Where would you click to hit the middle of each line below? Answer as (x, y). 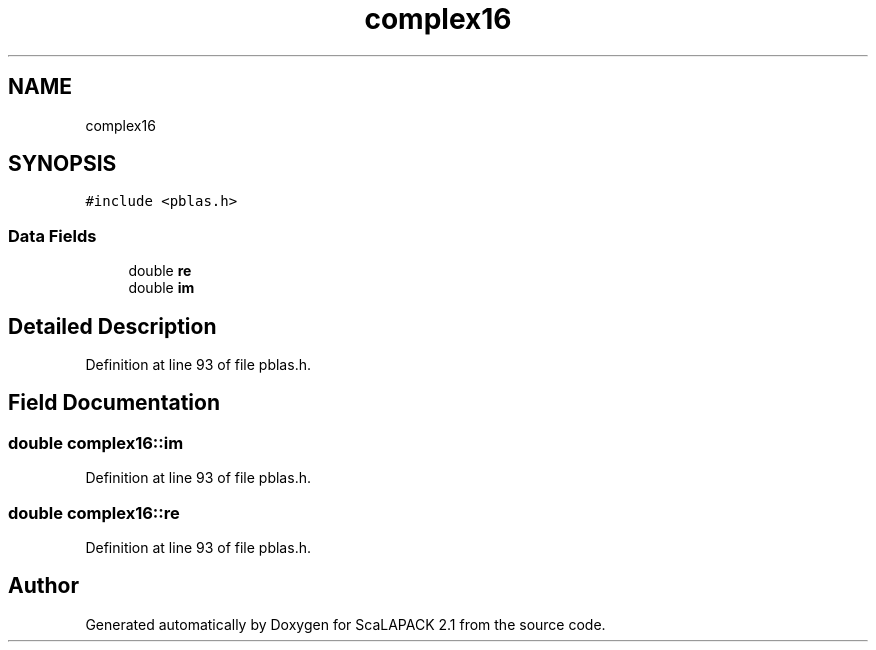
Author (43, 586)
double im (161, 288)
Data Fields (52, 235)
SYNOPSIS (62, 164)
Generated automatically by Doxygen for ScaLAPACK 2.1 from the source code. (345, 624)
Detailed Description (112, 326)
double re (160, 271)
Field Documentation (114, 403)
